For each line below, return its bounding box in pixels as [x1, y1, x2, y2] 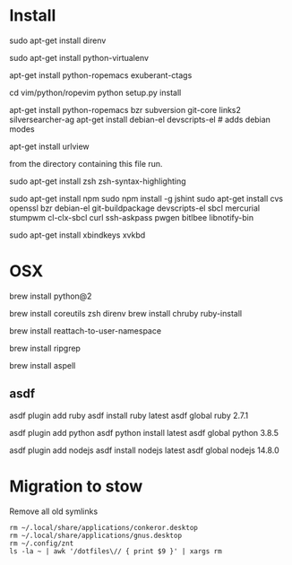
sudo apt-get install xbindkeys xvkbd [9, 230, 146, 240]
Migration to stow [9, 476, 143, 496]
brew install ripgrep [9, 343, 81, 353]
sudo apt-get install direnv [9, 35, 107, 46]
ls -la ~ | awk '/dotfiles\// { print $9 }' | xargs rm [9, 546, 222, 556]
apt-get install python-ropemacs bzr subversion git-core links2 [9, 104, 242, 115]
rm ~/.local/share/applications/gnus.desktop [9, 531, 182, 540]
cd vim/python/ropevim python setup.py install [9, 87, 182, 98]
